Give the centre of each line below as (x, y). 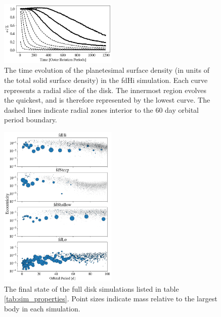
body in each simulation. (42, 308)
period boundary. (31, 120)
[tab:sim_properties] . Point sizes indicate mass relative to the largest (111, 299)
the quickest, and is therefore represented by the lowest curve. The (107, 100)
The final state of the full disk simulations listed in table (92, 288)
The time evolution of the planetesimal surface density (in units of (107, 70)
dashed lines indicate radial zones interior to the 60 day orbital (102, 109)
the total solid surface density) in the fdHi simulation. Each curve (106, 80)
